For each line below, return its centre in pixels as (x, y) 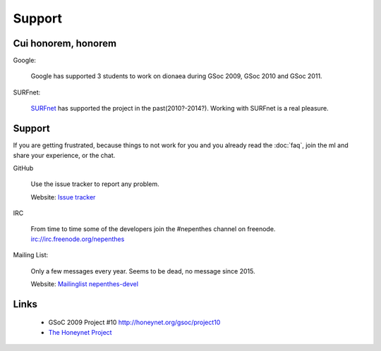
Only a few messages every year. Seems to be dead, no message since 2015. (143, 271)
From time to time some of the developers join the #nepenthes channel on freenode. (153, 229)
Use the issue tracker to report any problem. (95, 184)
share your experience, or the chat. (64, 155)
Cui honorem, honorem (65, 43)
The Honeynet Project (80, 332)
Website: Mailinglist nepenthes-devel (85, 284)
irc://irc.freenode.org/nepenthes (78, 239)
